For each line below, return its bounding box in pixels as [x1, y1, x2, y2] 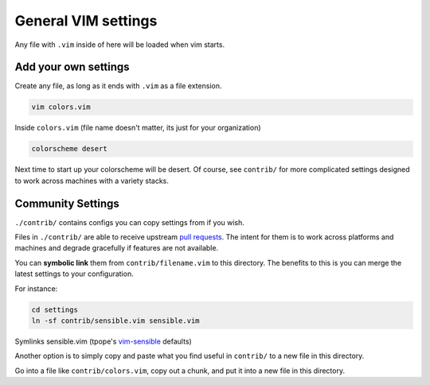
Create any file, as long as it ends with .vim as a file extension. [14, 81, 222, 91]
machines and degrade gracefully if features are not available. [14, 243, 219, 253]
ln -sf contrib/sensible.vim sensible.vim [31, 317, 200, 325]
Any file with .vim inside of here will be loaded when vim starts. [14, 40, 225, 49]
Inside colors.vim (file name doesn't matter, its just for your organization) [14, 123, 262, 133]
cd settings [31, 305, 79, 314]
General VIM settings [14, 12, 158, 29]
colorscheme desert [31, 144, 107, 154]
